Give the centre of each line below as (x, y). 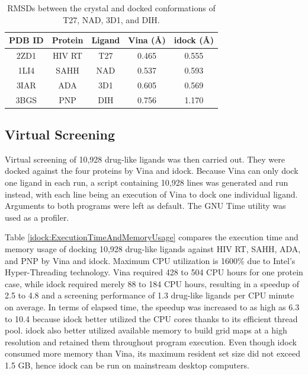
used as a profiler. (37, 217)
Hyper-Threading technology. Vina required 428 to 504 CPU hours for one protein (154, 272)
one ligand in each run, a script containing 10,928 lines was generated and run (147, 182)
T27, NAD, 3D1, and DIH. (111, 19)
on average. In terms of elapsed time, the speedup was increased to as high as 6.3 (152, 306)
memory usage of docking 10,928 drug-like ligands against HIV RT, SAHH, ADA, (153, 249)
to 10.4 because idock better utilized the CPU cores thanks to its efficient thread (151, 318)
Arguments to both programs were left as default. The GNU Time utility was (145, 206)
